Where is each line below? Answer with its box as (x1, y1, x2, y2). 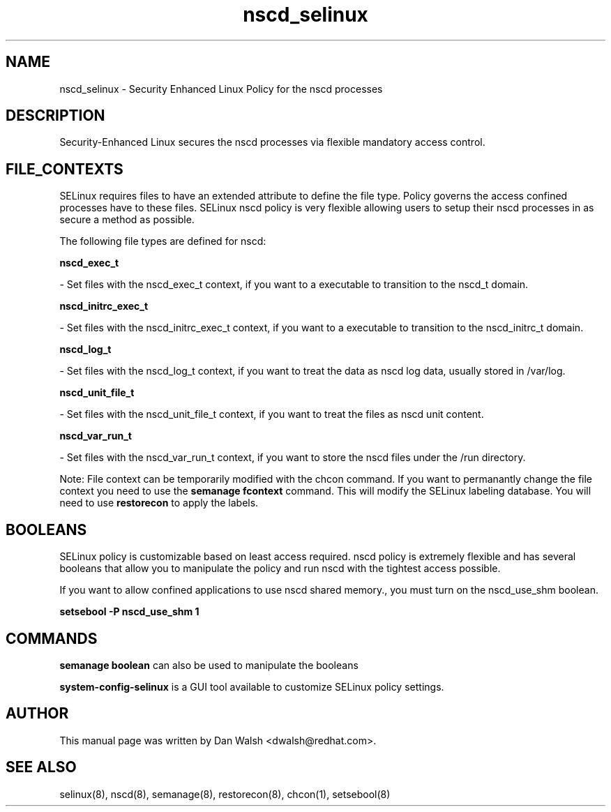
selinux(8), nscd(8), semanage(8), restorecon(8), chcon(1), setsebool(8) (59, 788, 391, 800)
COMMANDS (6, 629, 98, 647)
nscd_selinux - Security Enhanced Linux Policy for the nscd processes (59, 82, 383, 95)
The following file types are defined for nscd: (59, 235, 266, 248)
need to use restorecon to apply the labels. (59, 497, 259, 509)
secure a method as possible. (59, 213, 195, 226)
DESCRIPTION (6, 107, 105, 125)
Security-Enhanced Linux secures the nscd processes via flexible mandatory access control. (59, 136, 485, 149)
